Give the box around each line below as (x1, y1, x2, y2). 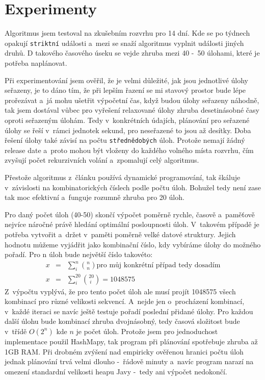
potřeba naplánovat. (5, 57, 67, 68)
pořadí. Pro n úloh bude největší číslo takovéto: (5, 249, 153, 260)
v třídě (5, 325, 27, 336)
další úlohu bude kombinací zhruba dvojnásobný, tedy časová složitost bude (5, 316, 240, 326)
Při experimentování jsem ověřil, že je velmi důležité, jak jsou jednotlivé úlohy (5, 74, 249, 85)
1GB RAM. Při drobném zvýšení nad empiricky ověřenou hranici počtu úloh (5, 346, 244, 357)
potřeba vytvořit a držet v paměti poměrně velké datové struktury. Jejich (5, 229, 236, 239)
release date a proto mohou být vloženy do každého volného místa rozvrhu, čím (5, 144, 254, 155)
